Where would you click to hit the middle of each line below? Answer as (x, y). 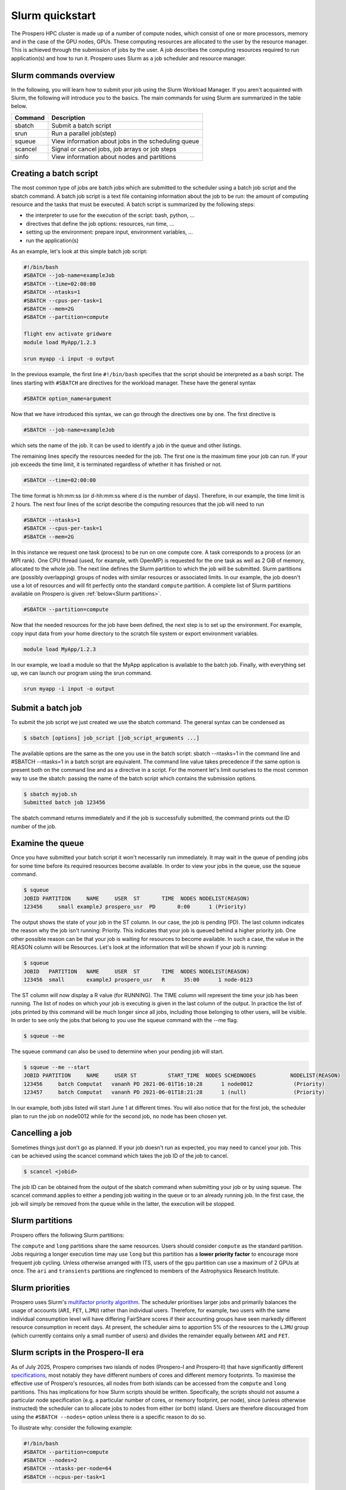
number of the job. (34, 826)
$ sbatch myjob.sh (50, 794)
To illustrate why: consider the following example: (72, 1428)
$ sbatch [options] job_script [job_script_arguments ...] (111, 738)
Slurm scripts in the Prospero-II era (77, 1353)
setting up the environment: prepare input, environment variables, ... (109, 232)
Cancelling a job (42, 1133)
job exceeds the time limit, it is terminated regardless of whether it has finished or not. (116, 464)
